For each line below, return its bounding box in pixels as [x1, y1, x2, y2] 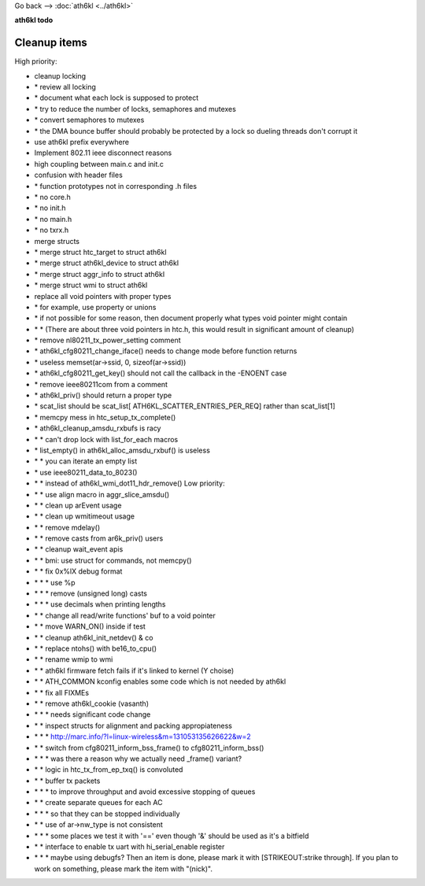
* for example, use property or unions [34, 302, 157, 312]
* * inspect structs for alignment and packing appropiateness [34, 721, 232, 730]
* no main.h [34, 214, 72, 223]
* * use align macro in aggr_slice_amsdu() [34, 489, 170, 499]
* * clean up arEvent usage [34, 500, 122, 510]
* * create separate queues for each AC [34, 798, 163, 807]
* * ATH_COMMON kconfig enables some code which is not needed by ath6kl [34, 677, 286, 686]
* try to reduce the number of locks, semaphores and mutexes [34, 104, 236, 113]
